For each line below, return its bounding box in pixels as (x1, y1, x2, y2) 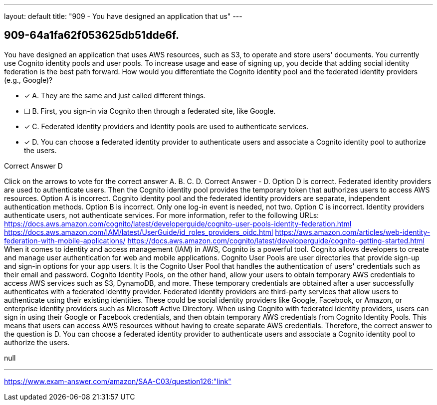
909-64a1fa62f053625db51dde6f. (4, 29, 179, 42)
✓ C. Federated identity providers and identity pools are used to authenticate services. (24, 122, 309, 131)
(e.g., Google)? (4, 75, 53, 84)
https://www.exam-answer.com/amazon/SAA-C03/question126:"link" (4, 377, 231, 386)
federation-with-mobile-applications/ (4, 236, 126, 245)
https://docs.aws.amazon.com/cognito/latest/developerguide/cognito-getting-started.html (127, 236, 425, 245)
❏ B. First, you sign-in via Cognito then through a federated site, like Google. (24, 106, 276, 115)
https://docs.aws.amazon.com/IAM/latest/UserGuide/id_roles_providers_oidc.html (4, 227, 273, 236)
